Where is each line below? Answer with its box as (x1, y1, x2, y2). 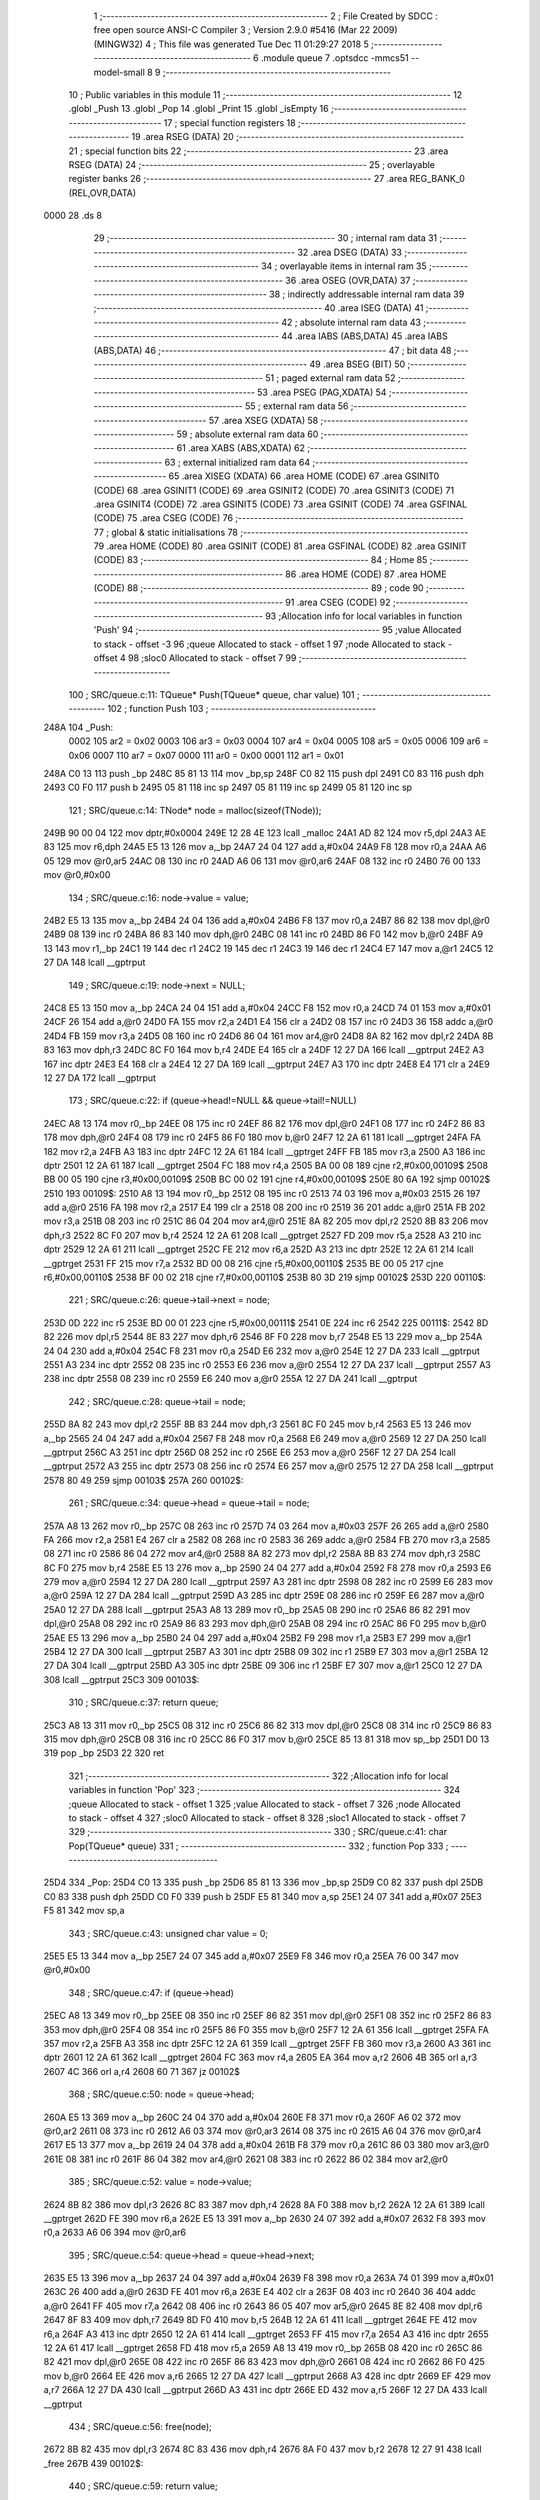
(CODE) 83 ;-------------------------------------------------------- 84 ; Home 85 (93, 554, 428, 566)
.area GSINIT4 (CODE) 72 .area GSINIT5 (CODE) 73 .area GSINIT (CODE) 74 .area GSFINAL (93, 498, 468, 510)
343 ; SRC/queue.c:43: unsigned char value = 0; (68, 1927, 269, 1939)
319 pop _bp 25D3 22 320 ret (43, 1747, 165, 1759)
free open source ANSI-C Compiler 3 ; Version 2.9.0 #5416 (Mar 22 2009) (93, 24, 399, 36)
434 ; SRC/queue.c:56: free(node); (68, 2420, 212, 2432)
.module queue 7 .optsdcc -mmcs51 (260, 52, 409, 64)
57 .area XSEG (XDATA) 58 (208, 414, 319, 426)
